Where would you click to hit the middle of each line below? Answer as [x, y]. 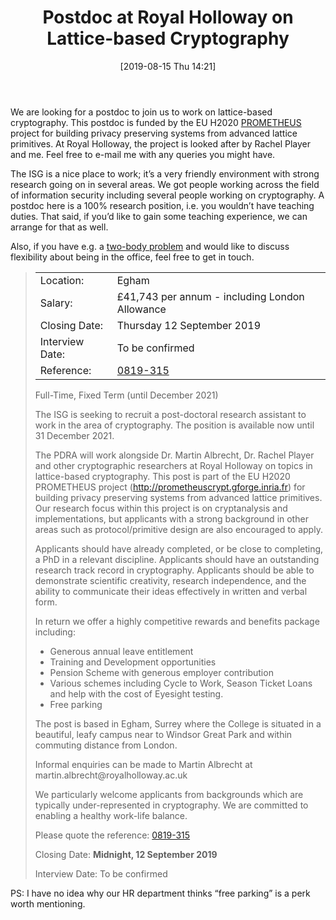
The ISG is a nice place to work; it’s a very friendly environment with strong [165, 173]
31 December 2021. [74, 435]
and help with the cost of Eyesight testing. [136, 693]
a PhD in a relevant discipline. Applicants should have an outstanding [177, 559]
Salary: [56, 303]
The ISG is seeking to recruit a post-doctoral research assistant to [170, 414]
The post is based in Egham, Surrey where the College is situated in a [178, 723]
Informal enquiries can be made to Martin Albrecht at [143, 764]
